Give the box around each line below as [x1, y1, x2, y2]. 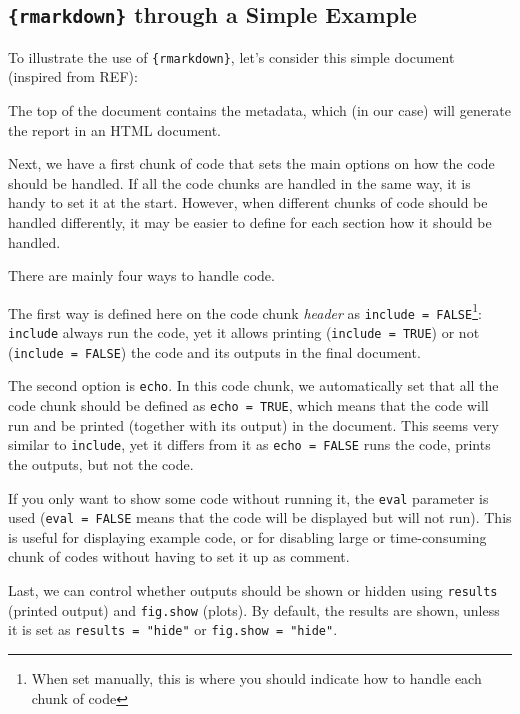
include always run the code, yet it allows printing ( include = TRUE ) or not [8, 322, 480, 343]
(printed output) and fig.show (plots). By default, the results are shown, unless [8, 599, 500, 620]
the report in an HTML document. [8, 119, 222, 140]
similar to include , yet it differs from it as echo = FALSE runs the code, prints [8, 434, 491, 455]
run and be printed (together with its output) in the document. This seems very [8, 414, 499, 435]
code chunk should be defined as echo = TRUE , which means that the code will [8, 395, 489, 416]
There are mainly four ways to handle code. [8, 265, 275, 286]
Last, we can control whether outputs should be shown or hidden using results [8, 580, 498, 601]
